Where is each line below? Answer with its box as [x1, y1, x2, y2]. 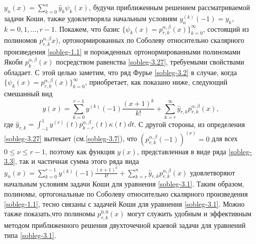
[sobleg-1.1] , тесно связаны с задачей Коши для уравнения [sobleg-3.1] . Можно [4, 198, 245, 209]
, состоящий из [203, 23, 249, 34]
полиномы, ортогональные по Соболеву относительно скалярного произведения [4, 189, 248, 199]
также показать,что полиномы [4, 208, 95, 219]
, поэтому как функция [45, 146, 115, 156]
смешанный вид [4, 88, 53, 98]
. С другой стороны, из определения [134, 118, 245, 129]
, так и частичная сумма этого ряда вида [15, 156, 139, 166]
